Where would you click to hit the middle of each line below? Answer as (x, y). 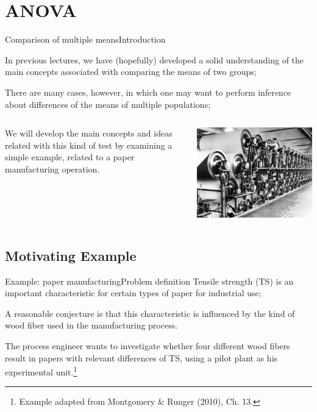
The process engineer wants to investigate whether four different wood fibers (148, 345)
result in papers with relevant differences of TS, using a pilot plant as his (141, 357)
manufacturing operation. (52, 169)
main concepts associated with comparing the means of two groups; (131, 72)
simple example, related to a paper (70, 157)
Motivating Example (71, 255)
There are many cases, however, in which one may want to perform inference (148, 92)
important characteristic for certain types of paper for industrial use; (133, 293)
